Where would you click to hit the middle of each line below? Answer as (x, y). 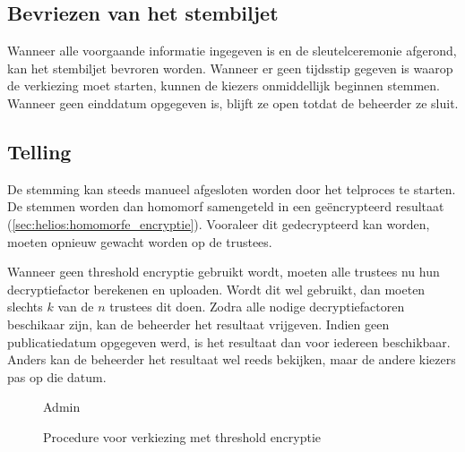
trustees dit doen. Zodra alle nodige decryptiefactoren (257, 307)
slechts (25, 307)
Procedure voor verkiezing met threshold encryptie (182, 436)
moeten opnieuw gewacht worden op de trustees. (140, 241)
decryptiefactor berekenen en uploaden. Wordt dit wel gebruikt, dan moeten (216, 289)
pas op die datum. (57, 376)
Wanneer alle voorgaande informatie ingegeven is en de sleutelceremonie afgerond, (232, 51)
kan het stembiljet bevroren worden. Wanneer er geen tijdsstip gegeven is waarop (230, 68)
